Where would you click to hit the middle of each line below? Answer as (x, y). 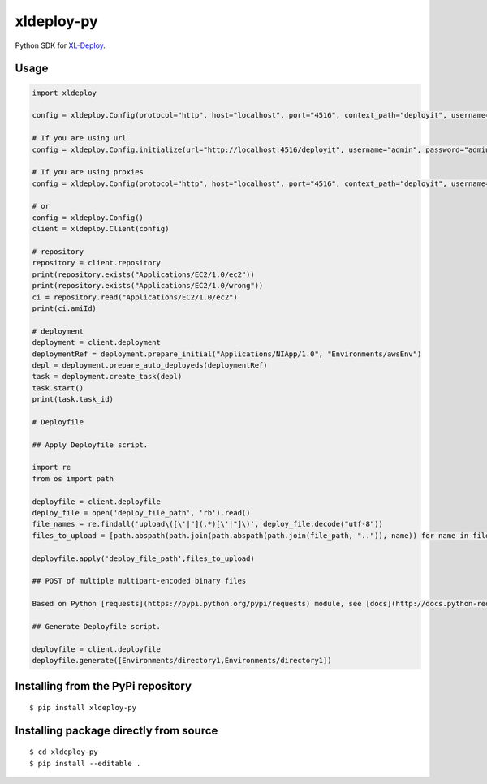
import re (52, 467)
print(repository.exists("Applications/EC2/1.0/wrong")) (148, 286)
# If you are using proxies (88, 172)
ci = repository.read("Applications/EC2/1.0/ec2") (135, 297)
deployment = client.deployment (97, 342)
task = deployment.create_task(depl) (107, 377)
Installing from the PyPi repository (103, 686)
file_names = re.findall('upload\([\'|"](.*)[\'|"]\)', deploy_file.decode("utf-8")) (207, 524)
